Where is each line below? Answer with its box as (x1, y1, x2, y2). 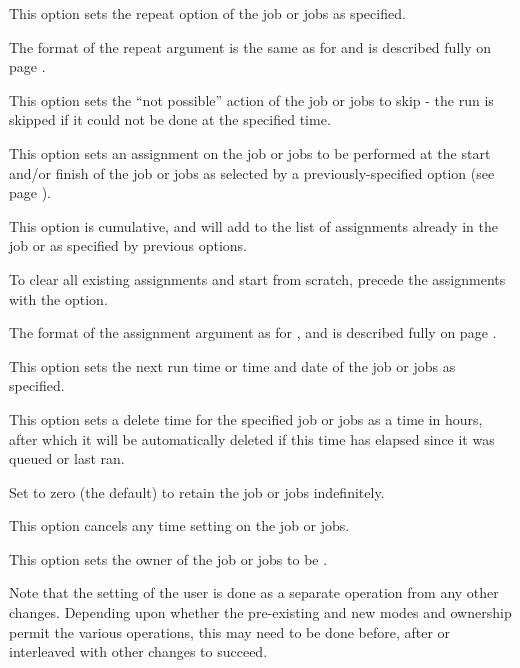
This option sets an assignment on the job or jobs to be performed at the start (9, 142, 491, 163)
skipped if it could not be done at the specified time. (9, 109, 331, 130)
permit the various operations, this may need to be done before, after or (9, 621, 451, 642)
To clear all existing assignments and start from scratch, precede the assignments (9, 268, 506, 289)
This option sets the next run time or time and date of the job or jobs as (9, 355, 456, 376)
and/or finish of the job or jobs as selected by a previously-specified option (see (9, 162, 495, 183)
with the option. (9, 288, 108, 309)
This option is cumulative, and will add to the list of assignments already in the (9, 215, 498, 236)
